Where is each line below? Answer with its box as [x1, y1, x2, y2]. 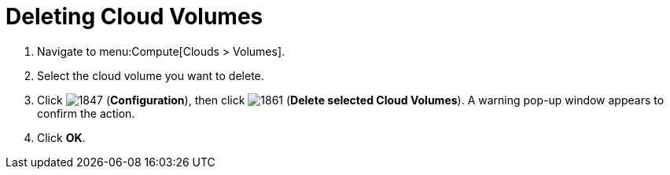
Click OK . [37, 130, 86, 144]
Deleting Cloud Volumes [6, 3, 263, 30]
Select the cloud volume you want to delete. [37, 68, 264, 82]
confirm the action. [37, 106, 135, 120]
